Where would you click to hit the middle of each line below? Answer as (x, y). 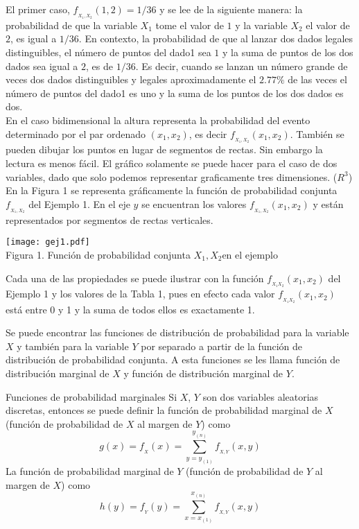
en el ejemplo (250, 254)
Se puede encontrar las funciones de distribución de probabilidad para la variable (177, 332)
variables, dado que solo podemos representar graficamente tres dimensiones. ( (172, 176)
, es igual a (34, 38)
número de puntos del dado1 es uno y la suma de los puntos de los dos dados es (175, 93)
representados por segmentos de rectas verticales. (110, 219)
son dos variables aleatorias (261, 396)
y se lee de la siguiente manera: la (231, 9)
